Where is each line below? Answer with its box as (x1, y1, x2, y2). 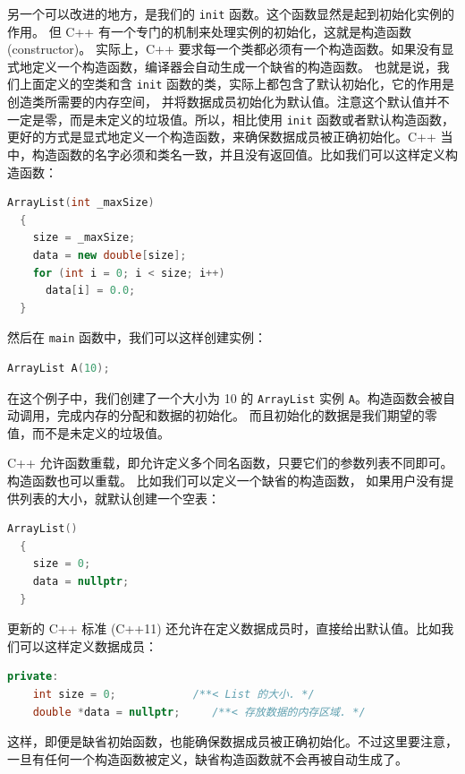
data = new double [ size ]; (32, 248, 187, 262)
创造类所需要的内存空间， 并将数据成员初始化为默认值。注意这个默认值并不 (7, 92, 450, 111)
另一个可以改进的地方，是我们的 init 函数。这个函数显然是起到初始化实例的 (7, 4, 454, 22)
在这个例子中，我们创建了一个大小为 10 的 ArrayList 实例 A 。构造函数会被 (7, 388, 443, 407)
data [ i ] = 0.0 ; (45, 284, 136, 297)
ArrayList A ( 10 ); (7, 361, 110, 374)
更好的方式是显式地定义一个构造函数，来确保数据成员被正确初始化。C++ (7, 127, 436, 146)
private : (7, 670, 59, 684)
